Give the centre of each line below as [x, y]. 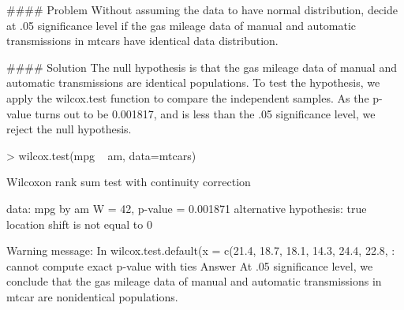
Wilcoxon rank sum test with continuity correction [129, 182]
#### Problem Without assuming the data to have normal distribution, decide [202, 9]
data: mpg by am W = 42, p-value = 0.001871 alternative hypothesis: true [187, 208]
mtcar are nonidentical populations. [92, 296]
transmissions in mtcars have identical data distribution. [142, 41]
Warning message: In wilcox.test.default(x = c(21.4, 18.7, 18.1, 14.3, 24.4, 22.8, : [201, 250]
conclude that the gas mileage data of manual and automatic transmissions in [194, 281]
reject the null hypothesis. [69, 129]
